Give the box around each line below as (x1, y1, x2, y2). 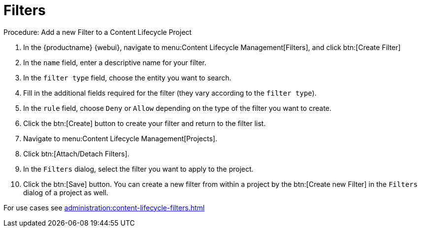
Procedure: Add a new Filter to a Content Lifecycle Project (3, 27, 192, 36)
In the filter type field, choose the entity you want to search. (23, 73, 231, 82)
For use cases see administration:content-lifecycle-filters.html (3, 203, 205, 212)
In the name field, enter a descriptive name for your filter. (23, 58, 207, 67)
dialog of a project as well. (23, 188, 108, 197)
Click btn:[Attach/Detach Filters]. (23, 149, 130, 158)
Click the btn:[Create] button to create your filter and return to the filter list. (23, 119, 266, 128)
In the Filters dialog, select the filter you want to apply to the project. (23, 164, 254, 173)
